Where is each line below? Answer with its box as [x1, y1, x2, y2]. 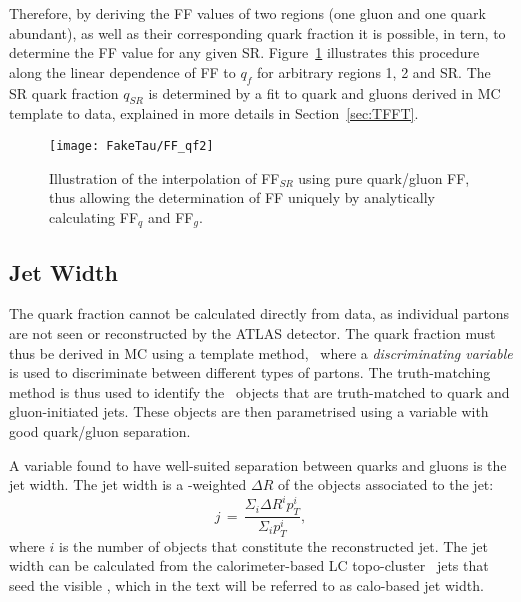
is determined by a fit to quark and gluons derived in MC [148, 82, 501, 103]
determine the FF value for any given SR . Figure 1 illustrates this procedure [9, 42, 480, 63]
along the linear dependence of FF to [9, 61, 236, 82]
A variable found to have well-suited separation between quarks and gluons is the [9, 454, 507, 475]
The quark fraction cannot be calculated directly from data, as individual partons [9, 303, 510, 324]
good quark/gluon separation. [9, 421, 191, 442]
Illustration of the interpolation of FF [49, 167, 280, 188]
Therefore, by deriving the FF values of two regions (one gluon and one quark [9, 3, 486, 23]
